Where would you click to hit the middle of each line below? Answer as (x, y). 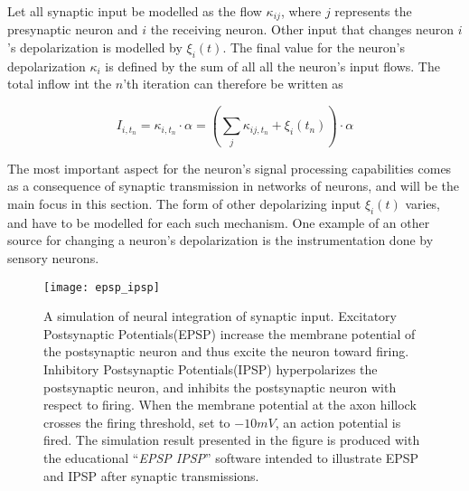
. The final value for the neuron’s (314, 47)
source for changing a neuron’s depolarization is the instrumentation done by (220, 240)
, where (301, 11)
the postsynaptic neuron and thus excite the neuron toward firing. (226, 351)
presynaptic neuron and (73, 29)
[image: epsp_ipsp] (102, 287)
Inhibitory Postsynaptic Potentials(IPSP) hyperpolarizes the (211, 368)
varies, (423, 203)
